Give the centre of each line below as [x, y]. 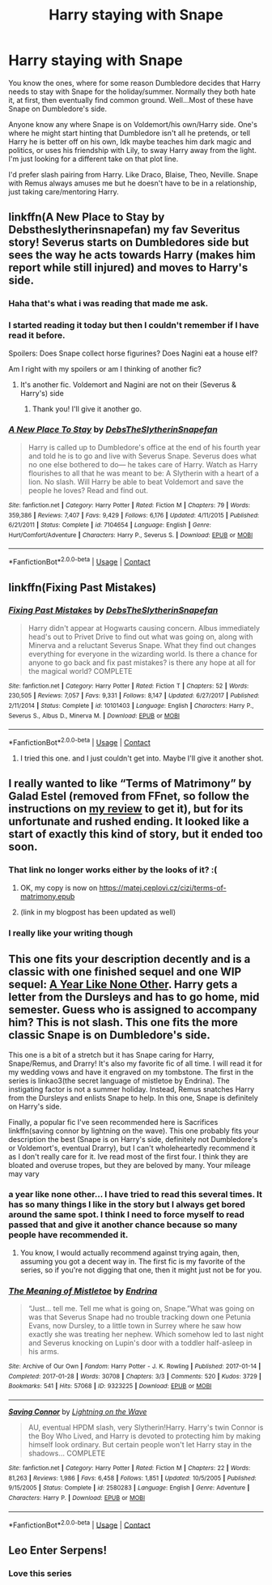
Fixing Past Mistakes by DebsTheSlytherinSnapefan [113, 611]
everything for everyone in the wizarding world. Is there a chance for [142, 654]
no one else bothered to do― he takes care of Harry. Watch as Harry [143, 464]
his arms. [43, 1352]
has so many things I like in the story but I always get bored [127, 1204]
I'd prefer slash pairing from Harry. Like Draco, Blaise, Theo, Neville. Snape [134, 174]
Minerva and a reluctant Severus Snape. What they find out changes [142, 645]
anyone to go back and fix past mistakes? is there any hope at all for [142, 663]
